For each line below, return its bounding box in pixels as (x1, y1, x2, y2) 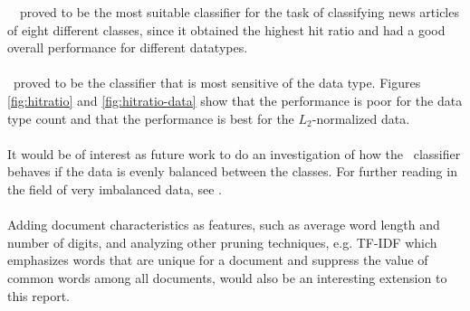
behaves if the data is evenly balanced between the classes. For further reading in (7, 162, 457, 181)
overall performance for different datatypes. (7, 38, 248, 57)
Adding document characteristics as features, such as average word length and (7, 215, 440, 234)
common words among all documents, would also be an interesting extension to (7, 268, 447, 287)
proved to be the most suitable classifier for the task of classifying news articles (19, 3, 459, 21)
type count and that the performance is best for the (7, 108, 294, 127)
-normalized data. (312, 108, 410, 127)
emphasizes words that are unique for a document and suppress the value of (7, 250, 428, 269)
